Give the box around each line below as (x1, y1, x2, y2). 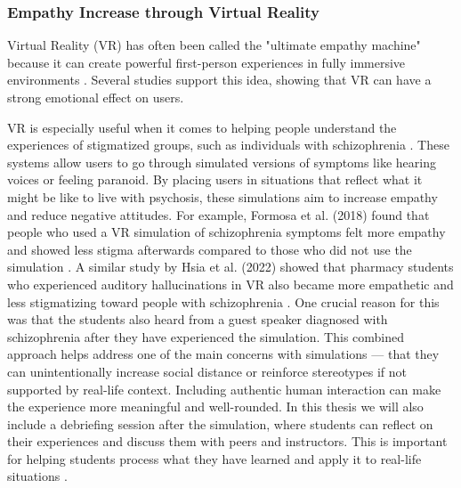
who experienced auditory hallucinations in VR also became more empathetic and (7, 274, 454, 293)
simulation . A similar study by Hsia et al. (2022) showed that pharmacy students (7, 257, 454, 276)
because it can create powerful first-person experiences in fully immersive (7, 53, 406, 71)
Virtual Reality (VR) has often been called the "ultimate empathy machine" (7, 36, 421, 54)
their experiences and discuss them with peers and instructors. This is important (7, 432, 448, 451)
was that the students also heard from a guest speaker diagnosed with (7, 310, 388, 329)
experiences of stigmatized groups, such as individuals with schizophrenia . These (7, 135, 449, 154)
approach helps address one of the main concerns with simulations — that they (7, 345, 440, 363)
